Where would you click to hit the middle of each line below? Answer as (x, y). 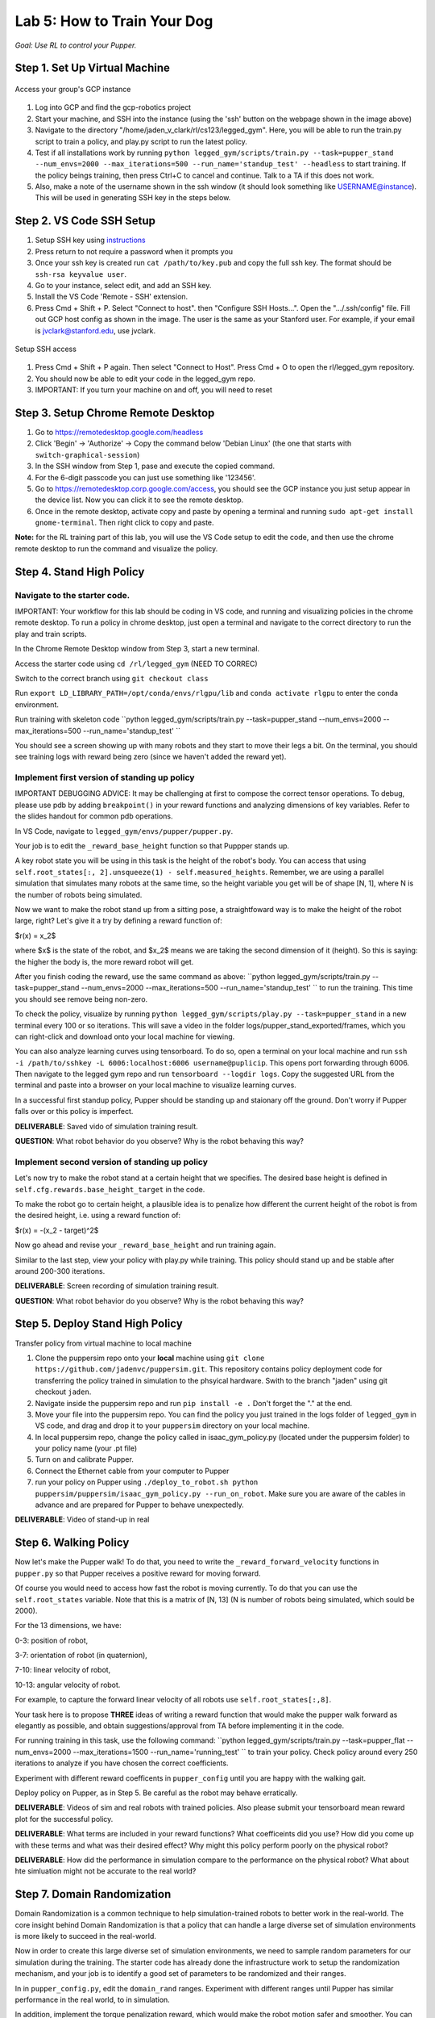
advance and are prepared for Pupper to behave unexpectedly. (140, 1505)
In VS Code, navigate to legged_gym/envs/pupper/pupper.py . (124, 831)
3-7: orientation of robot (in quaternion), (81, 1656)
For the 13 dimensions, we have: (68, 1626)
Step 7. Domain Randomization (93, 1894)
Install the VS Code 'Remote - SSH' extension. (112, 297)
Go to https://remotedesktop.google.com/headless (119, 432)
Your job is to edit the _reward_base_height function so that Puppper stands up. (152, 846)
